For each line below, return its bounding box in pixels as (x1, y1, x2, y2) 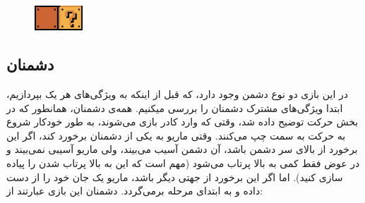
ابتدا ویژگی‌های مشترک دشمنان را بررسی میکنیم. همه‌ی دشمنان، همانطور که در (6, 100, 343, 115)
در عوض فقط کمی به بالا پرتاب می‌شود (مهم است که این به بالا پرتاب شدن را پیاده (6, 155, 360, 170)
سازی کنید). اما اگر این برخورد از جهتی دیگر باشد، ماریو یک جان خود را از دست (6, 169, 343, 184)
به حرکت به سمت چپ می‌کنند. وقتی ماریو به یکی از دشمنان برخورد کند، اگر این (6, 128, 346, 142)
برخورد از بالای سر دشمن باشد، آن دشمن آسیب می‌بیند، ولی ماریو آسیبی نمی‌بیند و (6, 142, 358, 156)
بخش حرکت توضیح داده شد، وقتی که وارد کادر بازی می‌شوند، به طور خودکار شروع (6, 114, 359, 129)
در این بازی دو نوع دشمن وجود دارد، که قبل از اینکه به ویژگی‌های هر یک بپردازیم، (6, 87, 348, 101)
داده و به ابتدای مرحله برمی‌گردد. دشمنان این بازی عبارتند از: (6, 183, 263, 198)
